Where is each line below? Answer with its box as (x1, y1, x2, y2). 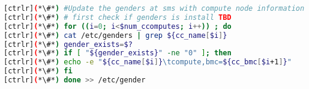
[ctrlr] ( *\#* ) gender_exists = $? (4, 40, 133, 49)
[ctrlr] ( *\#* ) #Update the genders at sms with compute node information (4, 4, 305, 13)
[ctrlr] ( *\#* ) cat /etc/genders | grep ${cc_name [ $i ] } (4, 31, 227, 40)
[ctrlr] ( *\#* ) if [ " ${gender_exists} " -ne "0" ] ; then (4, 49, 232, 58)
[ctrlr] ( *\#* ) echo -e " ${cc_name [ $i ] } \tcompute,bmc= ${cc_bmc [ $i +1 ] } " (4, 58, 292, 67)
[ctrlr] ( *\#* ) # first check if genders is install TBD (4, 13, 232, 22)
